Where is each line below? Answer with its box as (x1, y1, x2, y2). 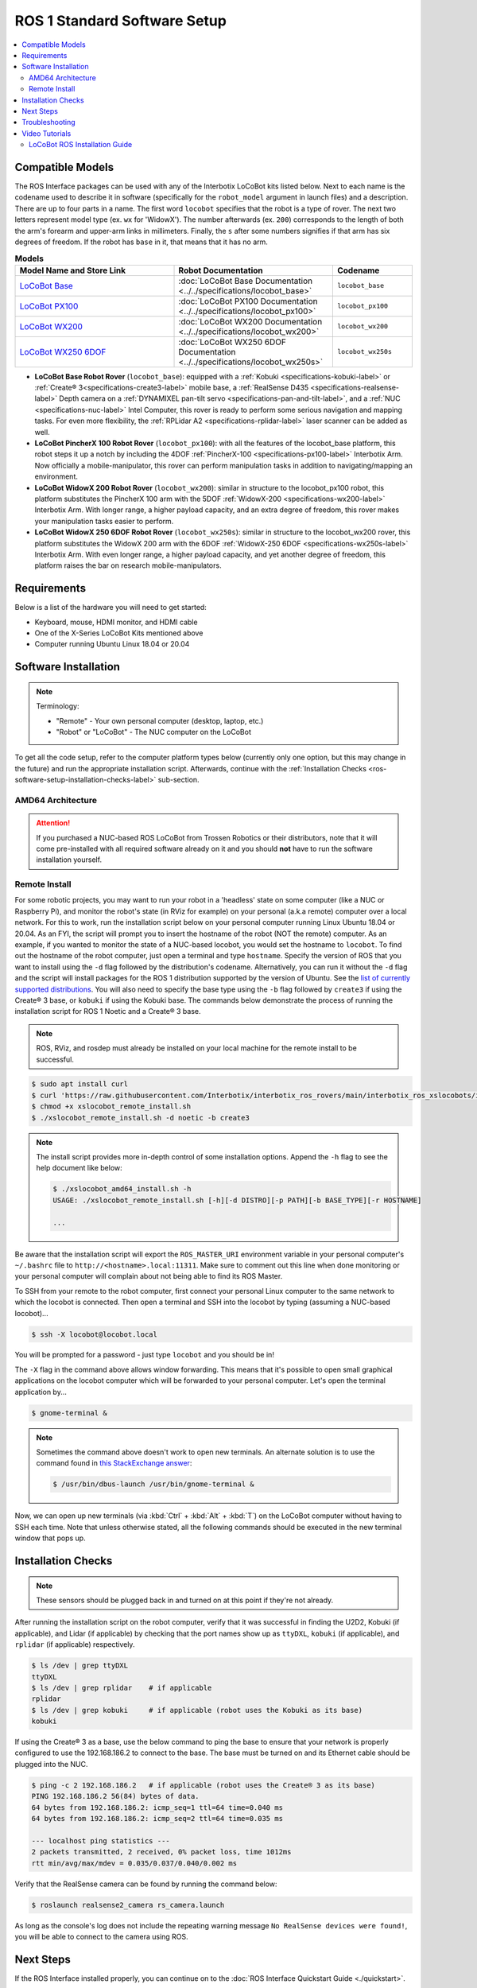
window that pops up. (14, 1533, 87, 1543)
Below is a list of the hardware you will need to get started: (14, 603, 207, 612)
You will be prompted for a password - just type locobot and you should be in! (14, 1350, 274, 1360)
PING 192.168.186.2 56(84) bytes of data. (31, 1792, 200, 1801)
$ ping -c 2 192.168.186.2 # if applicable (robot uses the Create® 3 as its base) (31, 1780, 375, 1789)
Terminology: (36, 701, 79, 711)
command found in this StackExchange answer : (36, 1458, 192, 1468)
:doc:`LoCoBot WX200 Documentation (178, 316, 323, 327)
